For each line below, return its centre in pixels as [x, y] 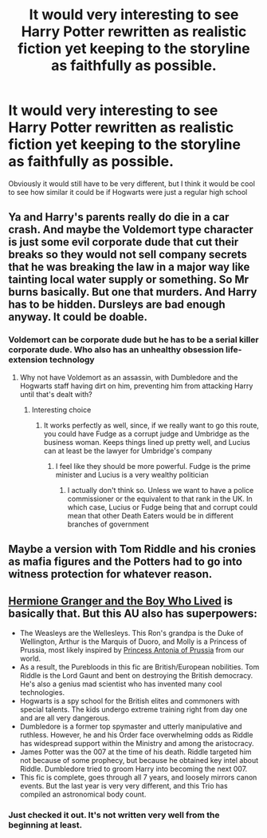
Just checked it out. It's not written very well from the [114, 815]
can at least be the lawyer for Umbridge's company [128, 451]
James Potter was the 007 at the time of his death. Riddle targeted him [136, 752]
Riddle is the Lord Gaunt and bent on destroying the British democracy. [136, 675]
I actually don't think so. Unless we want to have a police [161, 490]
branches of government [108, 524]
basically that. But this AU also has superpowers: [133, 614]
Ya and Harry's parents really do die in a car [119, 217]
